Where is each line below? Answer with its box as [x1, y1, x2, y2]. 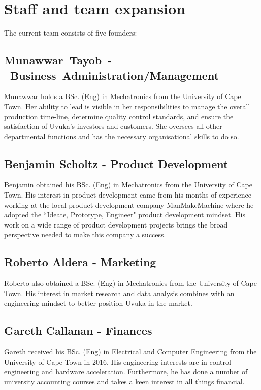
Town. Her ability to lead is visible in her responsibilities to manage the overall [4, 101, 250, 111]
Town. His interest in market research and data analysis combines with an [4, 287, 235, 298]
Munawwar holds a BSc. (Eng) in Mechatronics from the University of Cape [4, 91, 241, 102]
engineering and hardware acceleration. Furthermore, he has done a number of [4, 366, 248, 377]
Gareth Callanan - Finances [4, 322, 152, 338]
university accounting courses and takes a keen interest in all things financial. [4, 376, 245, 387]
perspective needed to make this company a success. [4, 229, 166, 240]
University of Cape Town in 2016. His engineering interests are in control [4, 356, 231, 367]
